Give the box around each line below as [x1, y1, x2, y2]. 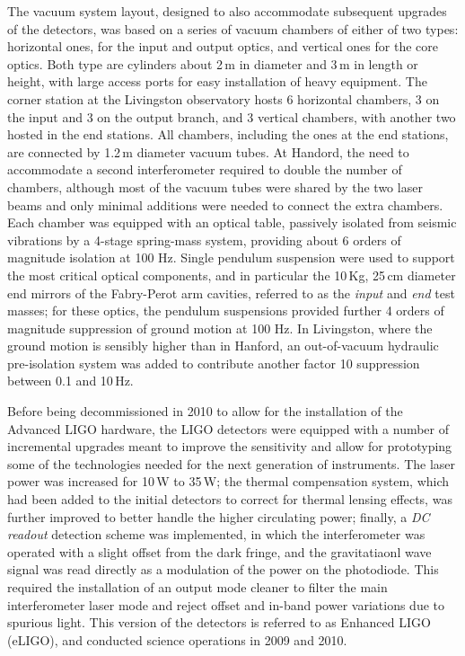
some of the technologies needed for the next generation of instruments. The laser [7, 454, 456, 473]
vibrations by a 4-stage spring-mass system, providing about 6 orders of [7, 230, 401, 249]
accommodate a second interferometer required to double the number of [7, 160, 402, 179]
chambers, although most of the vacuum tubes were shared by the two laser [7, 177, 423, 196]
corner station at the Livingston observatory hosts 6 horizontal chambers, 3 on [7, 89, 440, 108]
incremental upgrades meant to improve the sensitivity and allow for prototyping [7, 437, 452, 456]
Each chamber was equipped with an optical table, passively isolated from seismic [7, 213, 457, 232]
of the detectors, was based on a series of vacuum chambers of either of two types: [7, 19, 459, 38]
